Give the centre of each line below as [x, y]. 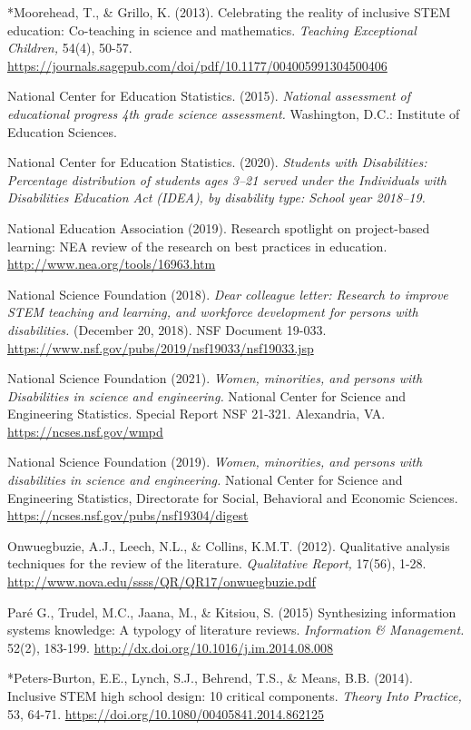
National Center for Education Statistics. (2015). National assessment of [209, 96]
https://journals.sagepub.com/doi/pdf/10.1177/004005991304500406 [197, 65]
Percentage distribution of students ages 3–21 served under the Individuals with [227, 179]
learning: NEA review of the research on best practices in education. [197, 246]
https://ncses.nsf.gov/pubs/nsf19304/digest [128, 515]
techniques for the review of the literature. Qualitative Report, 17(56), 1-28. [217, 563]
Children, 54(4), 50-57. [70, 48]
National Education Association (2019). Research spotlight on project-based [219, 227]
